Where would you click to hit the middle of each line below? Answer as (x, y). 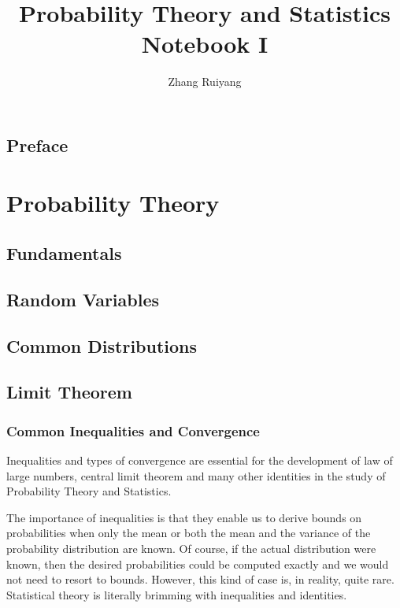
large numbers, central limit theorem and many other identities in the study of (196, 475)
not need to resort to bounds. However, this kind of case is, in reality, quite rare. (200, 579)
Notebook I (205, 44)
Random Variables (83, 299)
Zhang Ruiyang (205, 82)
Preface (37, 145)
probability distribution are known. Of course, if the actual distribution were (191, 548)
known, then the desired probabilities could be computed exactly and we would (198, 564)
